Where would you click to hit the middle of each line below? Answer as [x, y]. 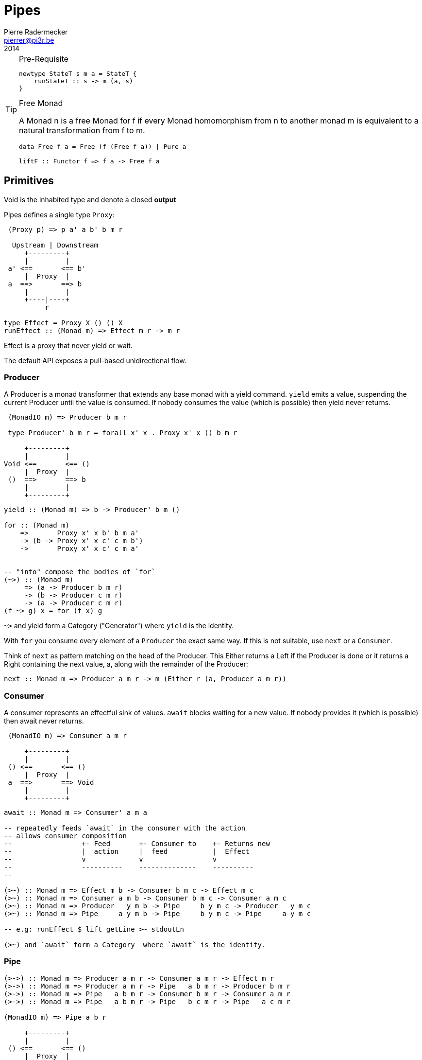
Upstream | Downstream [55, 245]
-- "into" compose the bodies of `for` [80, 572]
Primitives [29, 181]
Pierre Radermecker [36, 32]
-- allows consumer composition [65, 836]
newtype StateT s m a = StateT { [78, 73]
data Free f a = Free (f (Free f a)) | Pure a [103, 146]
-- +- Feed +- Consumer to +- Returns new [137, 844]
